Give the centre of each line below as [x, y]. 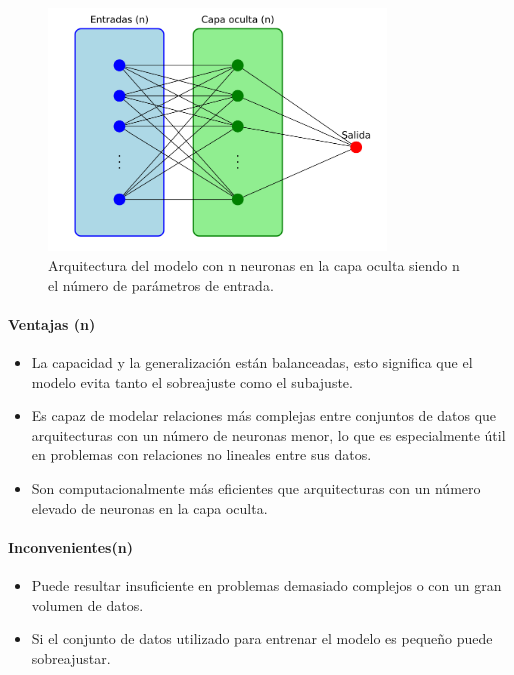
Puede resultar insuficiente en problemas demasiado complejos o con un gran [266, 584]
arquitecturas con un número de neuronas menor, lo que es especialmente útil [268, 434]
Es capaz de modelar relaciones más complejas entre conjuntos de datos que [264, 415]
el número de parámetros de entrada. [161, 284]
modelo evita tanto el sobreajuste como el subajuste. [192, 381]
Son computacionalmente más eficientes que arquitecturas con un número [256, 487]
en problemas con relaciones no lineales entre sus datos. [201, 454]
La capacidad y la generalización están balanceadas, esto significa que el [252, 361]
